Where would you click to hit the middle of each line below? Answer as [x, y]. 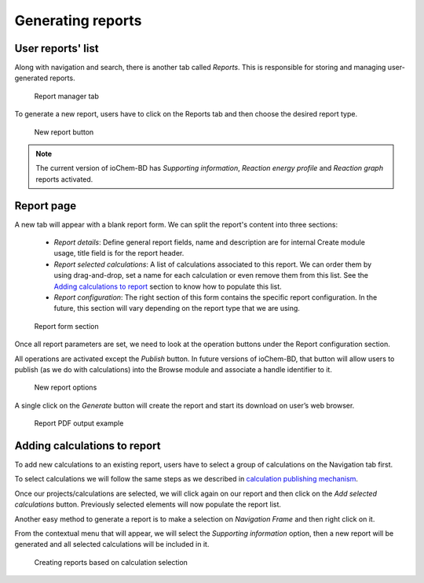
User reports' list [57, 48]
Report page [46, 206]
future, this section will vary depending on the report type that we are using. [177, 308]
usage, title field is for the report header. [119, 253]
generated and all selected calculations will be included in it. [112, 544]
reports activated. [64, 179]
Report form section [66, 326]
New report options [66, 387]
